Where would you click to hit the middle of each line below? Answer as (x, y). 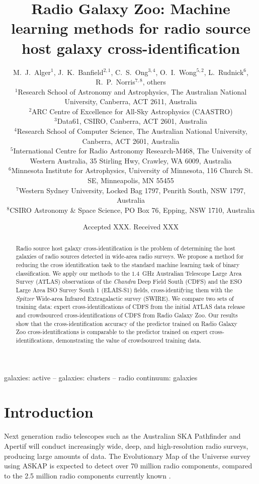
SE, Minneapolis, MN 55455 (131, 180)
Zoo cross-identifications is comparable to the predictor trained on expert (112, 332)
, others (154, 82)
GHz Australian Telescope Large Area (192, 273)
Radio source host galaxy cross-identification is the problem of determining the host (125, 248)
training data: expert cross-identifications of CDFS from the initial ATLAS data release (131, 307)
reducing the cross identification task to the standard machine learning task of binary (128, 265)
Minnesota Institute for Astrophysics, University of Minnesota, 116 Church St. (132, 170)
